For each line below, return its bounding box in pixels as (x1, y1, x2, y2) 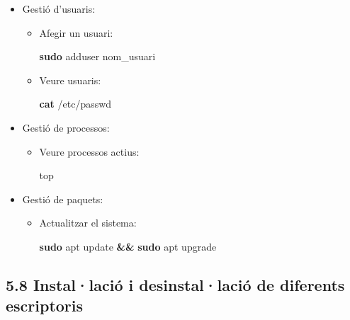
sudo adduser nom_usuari (39, 49, 156, 64)
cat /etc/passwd (39, 96, 112, 111)
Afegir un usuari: (39, 25, 113, 40)
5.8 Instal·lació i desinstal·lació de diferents (6, 273, 345, 295)
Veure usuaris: (39, 72, 101, 87)
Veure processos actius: (39, 144, 140, 159)
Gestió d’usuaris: (22, 1, 96, 16)
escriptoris (6, 295, 84, 316)
